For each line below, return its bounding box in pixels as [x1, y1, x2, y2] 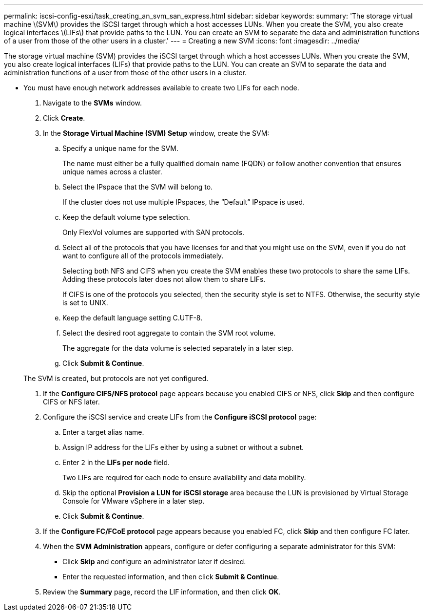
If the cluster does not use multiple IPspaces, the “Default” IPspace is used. [62, 198, 305, 206]
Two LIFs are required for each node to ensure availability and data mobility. [62, 473, 306, 482]
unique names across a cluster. [62, 168, 162, 176]
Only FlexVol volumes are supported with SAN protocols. [62, 228, 245, 236]
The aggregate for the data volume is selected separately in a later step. [62, 344, 293, 352]
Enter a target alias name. [62, 428, 144, 436]
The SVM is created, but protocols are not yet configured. [23, 374, 209, 382]
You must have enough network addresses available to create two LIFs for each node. [23, 84, 299, 92]
